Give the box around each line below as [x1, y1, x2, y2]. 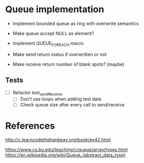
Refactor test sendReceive [12, 89, 63, 97]
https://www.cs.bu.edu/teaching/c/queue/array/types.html [5, 147, 128, 153]
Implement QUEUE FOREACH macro [12, 40, 84, 47]
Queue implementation [5, 4, 104, 15]
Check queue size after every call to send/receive [20, 102, 125, 108]
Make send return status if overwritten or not [12, 51, 107, 57]
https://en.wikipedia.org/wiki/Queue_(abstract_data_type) [5, 152, 126, 158]
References [5, 120, 55, 131]
